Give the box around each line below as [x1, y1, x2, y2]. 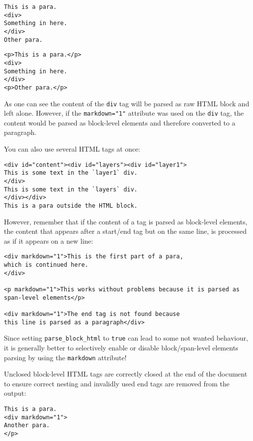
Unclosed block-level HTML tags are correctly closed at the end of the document [4, 369, 248, 379]
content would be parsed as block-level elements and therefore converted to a [4, 117, 235, 127]
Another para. [4, 422, 50, 429]
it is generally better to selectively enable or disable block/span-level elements [4, 342, 238, 352]
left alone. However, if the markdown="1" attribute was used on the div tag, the [4, 108, 244, 118]
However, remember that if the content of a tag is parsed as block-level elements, [4, 216, 248, 226]
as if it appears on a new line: [4, 235, 93, 246]
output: [4, 388, 27, 398]
